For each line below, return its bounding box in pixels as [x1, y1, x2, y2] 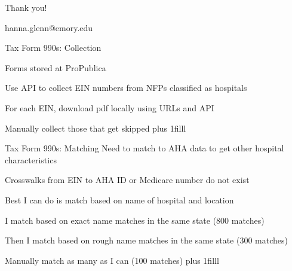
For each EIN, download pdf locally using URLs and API [5, 101, 214, 114]
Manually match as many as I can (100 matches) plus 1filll [5, 254, 219, 266]
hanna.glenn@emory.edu [5, 21, 93, 34]
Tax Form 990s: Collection [5, 41, 102, 54]
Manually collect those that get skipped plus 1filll [5, 121, 186, 134]
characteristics [5, 153, 57, 166]
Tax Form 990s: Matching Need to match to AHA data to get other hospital [5, 142, 284, 154]
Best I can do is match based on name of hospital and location [5, 193, 234, 206]
